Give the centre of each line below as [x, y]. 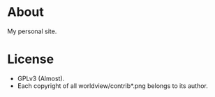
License [31, 59]
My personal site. [32, 31]
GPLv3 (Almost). [41, 78]
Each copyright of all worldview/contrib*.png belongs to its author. [112, 86]
